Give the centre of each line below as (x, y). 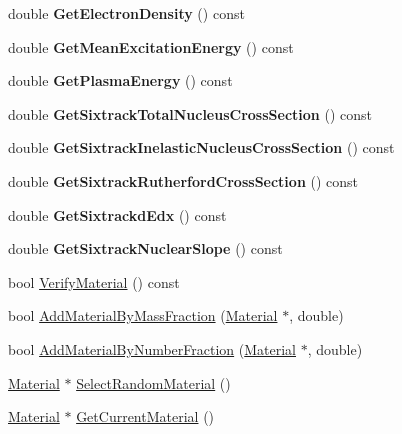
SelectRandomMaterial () (153, 382)
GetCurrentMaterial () (145, 416)
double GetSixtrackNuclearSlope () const (145, 248)
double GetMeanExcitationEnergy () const (151, 46)
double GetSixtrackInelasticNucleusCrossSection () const (201, 147)
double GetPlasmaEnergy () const (120, 80)
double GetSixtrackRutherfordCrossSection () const (183, 180)
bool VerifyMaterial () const (94, 281)
